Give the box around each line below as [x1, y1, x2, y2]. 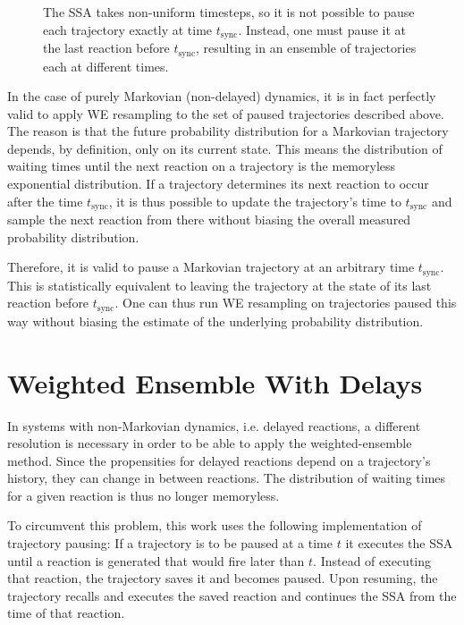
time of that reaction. [7, 604, 125, 622]
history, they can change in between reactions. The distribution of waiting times [7, 469, 446, 487]
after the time [7, 191, 83, 210]
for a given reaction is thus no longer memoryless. [7, 486, 280, 504]
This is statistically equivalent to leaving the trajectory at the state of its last [7, 275, 432, 294]
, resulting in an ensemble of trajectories [196, 38, 417, 57]
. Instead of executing [313, 551, 432, 570]
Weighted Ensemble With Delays [7, 364, 423, 401]
